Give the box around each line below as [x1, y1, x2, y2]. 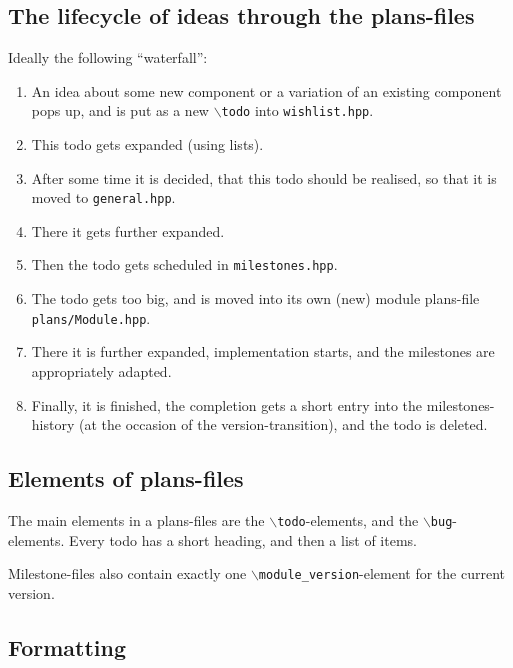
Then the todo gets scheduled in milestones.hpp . [31, 254, 338, 275]
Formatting [8, 631, 127, 662]
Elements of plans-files [8, 463, 244, 494]
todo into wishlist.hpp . [221, 100, 374, 121]
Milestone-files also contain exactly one [8, 563, 247, 584]
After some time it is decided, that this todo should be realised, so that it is [31, 167, 497, 188]
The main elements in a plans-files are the [8, 509, 265, 530]
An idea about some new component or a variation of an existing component [31, 80, 502, 101]
